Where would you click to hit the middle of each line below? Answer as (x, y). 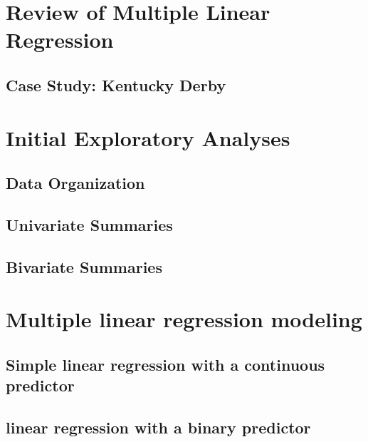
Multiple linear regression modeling (184, 319)
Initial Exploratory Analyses (148, 137)
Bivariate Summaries (84, 266)
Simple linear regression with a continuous (165, 364)
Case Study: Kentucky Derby (116, 84)
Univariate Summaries (89, 224)
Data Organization (75, 183)
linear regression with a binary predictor (158, 427)
